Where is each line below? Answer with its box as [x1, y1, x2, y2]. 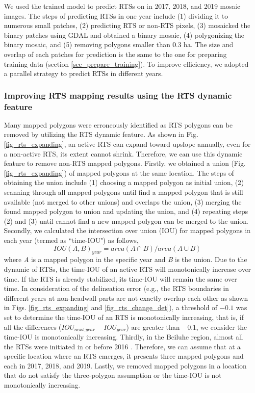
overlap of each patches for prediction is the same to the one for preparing [4, 49, 227, 59]
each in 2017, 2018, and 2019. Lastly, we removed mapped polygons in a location [4, 360, 247, 370]
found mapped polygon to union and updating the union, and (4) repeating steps [4, 206, 248, 216]
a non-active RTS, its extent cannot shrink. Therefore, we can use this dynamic [4, 148, 243, 158]
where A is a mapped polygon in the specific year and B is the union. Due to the [4, 254, 247, 264]
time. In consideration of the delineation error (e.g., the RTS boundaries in [4, 283, 229, 293]
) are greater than [126, 321, 180, 332]
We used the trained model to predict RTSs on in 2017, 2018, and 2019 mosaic [4, 1, 240, 11]
